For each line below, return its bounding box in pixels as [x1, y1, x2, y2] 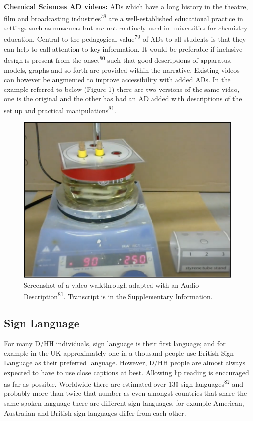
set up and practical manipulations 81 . [4, 103, 116, 115]
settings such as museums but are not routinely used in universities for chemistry [4, 22, 248, 32]
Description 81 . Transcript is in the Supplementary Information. [24, 290, 213, 301]
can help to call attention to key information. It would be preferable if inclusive [4, 43, 243, 54]
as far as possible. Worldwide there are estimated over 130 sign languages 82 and [4, 377, 243, 389]
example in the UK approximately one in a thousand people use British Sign [4, 348, 234, 358]
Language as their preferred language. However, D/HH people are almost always [4, 358, 245, 368]
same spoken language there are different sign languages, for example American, [4, 398, 244, 408]
